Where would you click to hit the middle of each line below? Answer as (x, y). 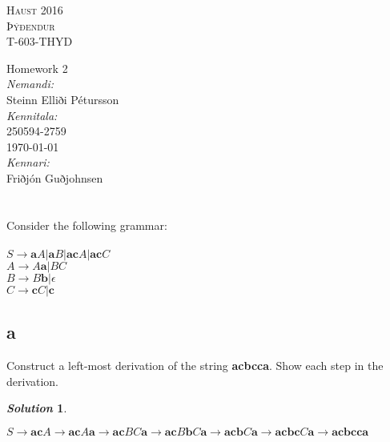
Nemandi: (30, 84)
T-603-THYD (40, 41)
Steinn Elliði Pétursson (63, 99)
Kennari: (28, 162)
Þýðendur (31, 25)
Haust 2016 (35, 10)
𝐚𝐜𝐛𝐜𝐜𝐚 (350, 432)
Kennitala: (32, 115)
